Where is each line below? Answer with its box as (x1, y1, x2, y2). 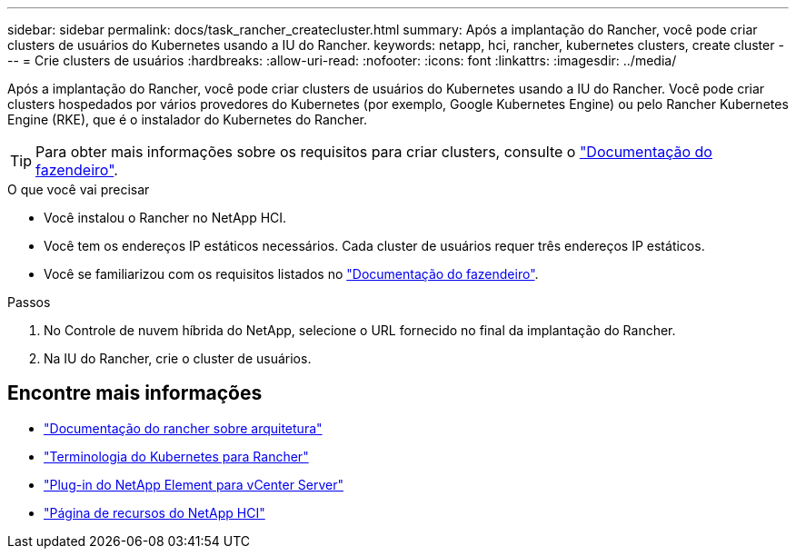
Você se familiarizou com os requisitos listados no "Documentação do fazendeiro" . (44, 266, 539, 282)
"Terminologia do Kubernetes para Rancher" (44, 448, 309, 464)
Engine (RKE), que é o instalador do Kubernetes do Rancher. (7, 112, 367, 127)
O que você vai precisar (7, 182, 150, 197)
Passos (7, 294, 51, 310)
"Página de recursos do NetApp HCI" (44, 504, 265, 521)
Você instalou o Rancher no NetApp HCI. (44, 210, 287, 225)
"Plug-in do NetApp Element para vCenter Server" (44, 476, 344, 492)
